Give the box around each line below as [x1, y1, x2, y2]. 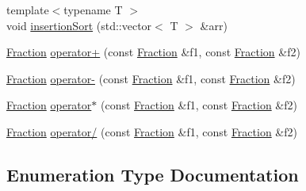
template [6, 2, 49, 17]
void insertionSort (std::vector [6, 17, 152, 33]
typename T [63, 2, 123, 17]
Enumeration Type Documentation [6, 162, 299, 186]
